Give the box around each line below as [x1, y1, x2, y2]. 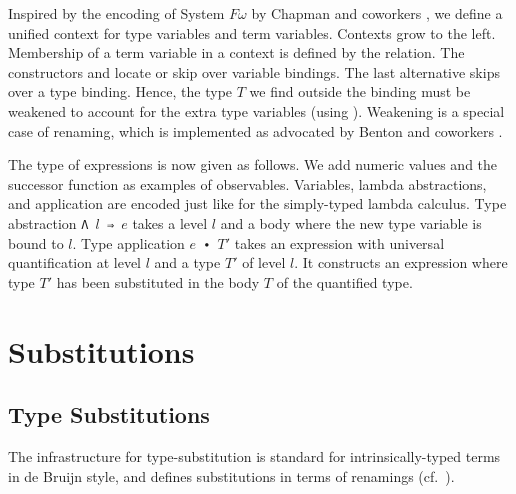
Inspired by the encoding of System [8, 3, 225, 23]
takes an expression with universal [234, 232, 445, 253]
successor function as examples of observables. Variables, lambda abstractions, [8, 173, 487, 194]
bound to [8, 232, 64, 253]
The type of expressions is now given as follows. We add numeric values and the [8, 154, 498, 175]
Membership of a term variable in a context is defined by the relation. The [8, 42, 465, 63]
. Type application [72, 232, 185, 253]
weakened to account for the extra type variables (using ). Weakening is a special [8, 100, 505, 121]
